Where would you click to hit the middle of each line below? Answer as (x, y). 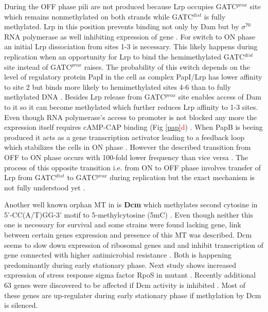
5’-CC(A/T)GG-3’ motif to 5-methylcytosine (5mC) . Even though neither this (129, 214)
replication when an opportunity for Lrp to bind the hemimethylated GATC (124, 56)
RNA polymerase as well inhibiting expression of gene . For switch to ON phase (130, 36)
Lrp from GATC (30, 177)
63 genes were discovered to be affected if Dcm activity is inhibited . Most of (125, 285)
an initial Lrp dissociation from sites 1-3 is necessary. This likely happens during (131, 46)
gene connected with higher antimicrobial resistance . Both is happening (118, 255)
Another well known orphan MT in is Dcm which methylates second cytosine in (131, 204)
